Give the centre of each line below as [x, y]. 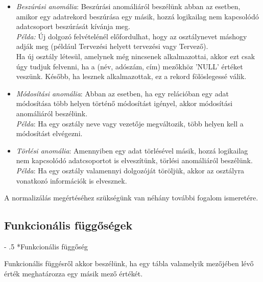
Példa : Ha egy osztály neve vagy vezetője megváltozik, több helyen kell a [130, 123]
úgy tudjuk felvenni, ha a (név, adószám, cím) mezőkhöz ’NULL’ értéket [129, 66]
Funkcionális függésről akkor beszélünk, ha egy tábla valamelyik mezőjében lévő [129, 263]
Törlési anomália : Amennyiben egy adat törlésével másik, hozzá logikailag [132, 150]
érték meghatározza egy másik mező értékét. [74, 274]
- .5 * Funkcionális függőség [46, 246]
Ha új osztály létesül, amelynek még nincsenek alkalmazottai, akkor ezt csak [136, 56]
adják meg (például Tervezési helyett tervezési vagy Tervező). [112, 46]
